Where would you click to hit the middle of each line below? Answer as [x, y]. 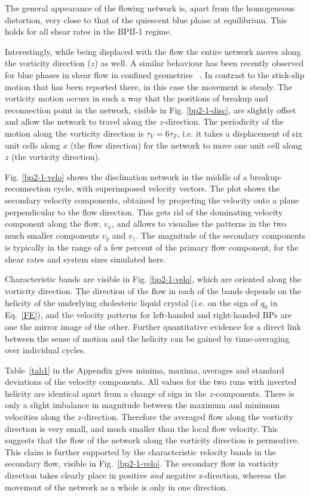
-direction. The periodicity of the [223, 121]
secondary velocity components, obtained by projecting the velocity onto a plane [152, 200]
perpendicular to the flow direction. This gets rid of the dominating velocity [144, 212]
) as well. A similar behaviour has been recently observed [199, 63]
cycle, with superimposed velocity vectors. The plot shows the [167, 188]
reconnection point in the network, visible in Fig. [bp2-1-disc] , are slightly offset [151, 109]
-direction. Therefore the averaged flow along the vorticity [187, 417]
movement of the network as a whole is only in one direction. [116, 487]
